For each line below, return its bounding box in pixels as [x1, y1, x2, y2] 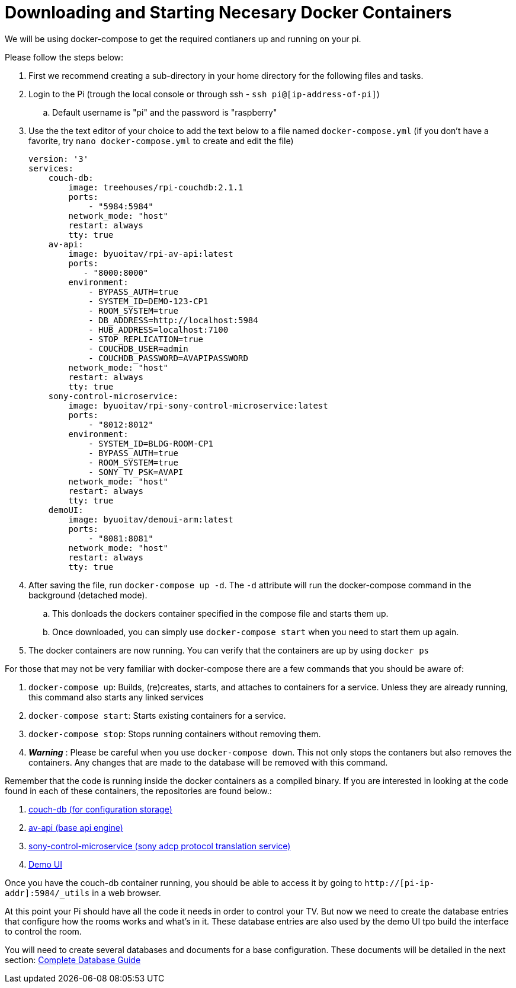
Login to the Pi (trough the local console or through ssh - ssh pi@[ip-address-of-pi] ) [28, 88, 380, 99]
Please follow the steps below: [5, 52, 124, 62]
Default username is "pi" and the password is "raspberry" [52, 107, 277, 117]
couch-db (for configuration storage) [28, 804, 172, 814]
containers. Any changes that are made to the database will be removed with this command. [28, 757, 388, 767]
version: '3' [28, 154, 89, 164]
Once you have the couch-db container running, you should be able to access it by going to [5, 877, 363, 888]
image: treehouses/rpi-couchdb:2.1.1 [68, 182, 243, 192]
